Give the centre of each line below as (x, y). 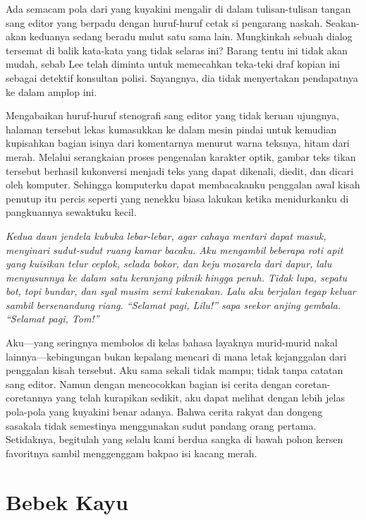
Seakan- (342, 22)
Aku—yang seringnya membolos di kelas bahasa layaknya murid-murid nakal (172, 343)
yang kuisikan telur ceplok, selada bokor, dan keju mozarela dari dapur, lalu (169, 264)
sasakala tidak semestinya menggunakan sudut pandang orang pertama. (161, 425)
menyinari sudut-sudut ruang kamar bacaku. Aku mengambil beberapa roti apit (175, 249)
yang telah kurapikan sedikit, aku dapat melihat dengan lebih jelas (200, 398)
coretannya (29, 398)
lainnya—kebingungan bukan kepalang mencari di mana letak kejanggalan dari (176, 356)
